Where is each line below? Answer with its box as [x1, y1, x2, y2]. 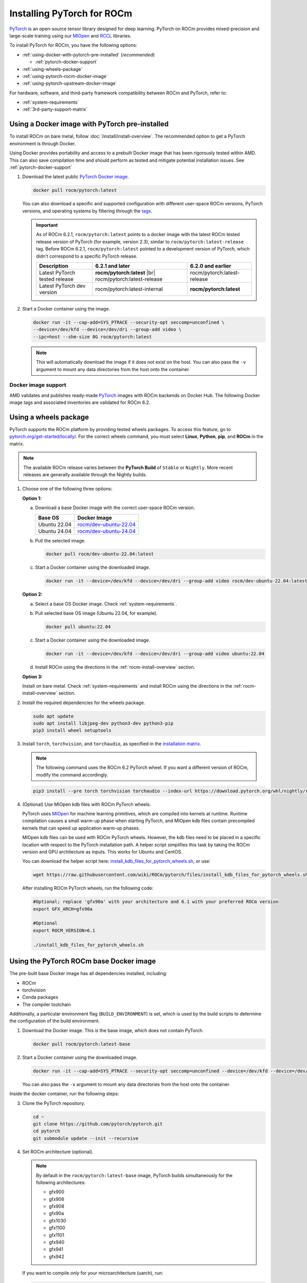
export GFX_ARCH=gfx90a [33, 906, 93, 912]
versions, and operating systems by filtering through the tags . [22, 208, 152, 214]
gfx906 [49, 1196, 64, 1202]
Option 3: [22, 673, 43, 679]
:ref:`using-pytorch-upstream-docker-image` [22, 80, 117, 87]
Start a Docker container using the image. [22, 306, 110, 312]
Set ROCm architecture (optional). [22, 1149, 94, 1155]
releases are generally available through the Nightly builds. [23, 471, 147, 477]
